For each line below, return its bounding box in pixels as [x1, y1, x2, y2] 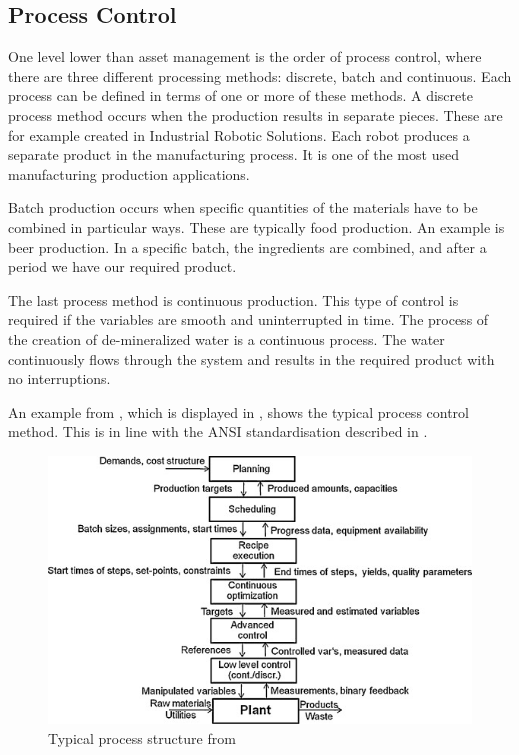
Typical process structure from [48, 727, 236, 748]
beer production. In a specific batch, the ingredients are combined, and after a [8, 236, 487, 257]
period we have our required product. [8, 256, 237, 277]
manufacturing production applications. [8, 163, 250, 184]
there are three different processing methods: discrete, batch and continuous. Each [8, 65, 512, 86]
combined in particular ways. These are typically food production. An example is [8, 216, 505, 237]
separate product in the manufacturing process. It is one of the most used [8, 144, 459, 165]
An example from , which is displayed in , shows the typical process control [8, 401, 469, 422]
